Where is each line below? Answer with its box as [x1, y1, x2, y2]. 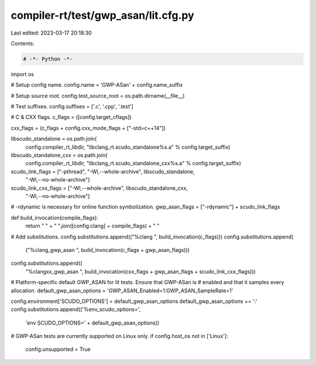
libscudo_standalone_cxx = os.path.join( [11, 152, 108, 159]
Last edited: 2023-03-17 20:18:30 [11, 29, 92, 36]
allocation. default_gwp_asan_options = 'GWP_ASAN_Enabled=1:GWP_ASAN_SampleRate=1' [11, 287, 233, 294]
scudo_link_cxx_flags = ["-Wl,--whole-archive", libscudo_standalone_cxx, [11, 185, 188, 192]
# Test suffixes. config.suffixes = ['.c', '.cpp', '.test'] [11, 103, 134, 110]
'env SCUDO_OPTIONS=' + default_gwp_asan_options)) [25, 319, 160, 326]
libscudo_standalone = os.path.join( [11, 135, 97, 142]
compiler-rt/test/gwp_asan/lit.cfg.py [11, 9, 194, 22]
